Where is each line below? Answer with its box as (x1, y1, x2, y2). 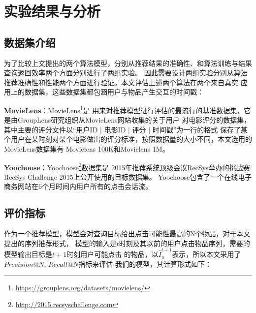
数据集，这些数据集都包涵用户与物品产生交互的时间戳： (24, 87, 204, 97)
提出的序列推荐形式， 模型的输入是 (4, 238, 117, 248)
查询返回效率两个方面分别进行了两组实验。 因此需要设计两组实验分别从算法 (4, 67, 248, 78)
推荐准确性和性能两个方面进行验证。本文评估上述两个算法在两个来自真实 (4, 77, 238, 87)
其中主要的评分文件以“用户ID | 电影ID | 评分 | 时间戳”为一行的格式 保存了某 (4, 124, 248, 134)
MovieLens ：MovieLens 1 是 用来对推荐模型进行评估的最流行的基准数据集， (4, 103, 244, 115)
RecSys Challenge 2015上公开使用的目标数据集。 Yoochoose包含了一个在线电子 (4, 171, 252, 182)
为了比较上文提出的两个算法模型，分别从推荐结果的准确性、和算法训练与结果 (4, 58, 252, 68)
